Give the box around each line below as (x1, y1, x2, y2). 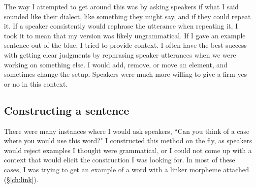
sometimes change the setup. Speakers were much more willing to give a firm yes (4, 69, 247, 79)
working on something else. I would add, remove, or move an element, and (4, 59, 228, 69)
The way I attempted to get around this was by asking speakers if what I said (4, 1, 239, 11)
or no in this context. (4, 78, 68, 89)
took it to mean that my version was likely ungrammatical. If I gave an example (4, 30, 246, 40)
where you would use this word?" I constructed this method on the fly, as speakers (4, 135, 252, 146)
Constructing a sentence (4, 102, 129, 118)
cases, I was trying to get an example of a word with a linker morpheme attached (4, 164, 249, 174)
